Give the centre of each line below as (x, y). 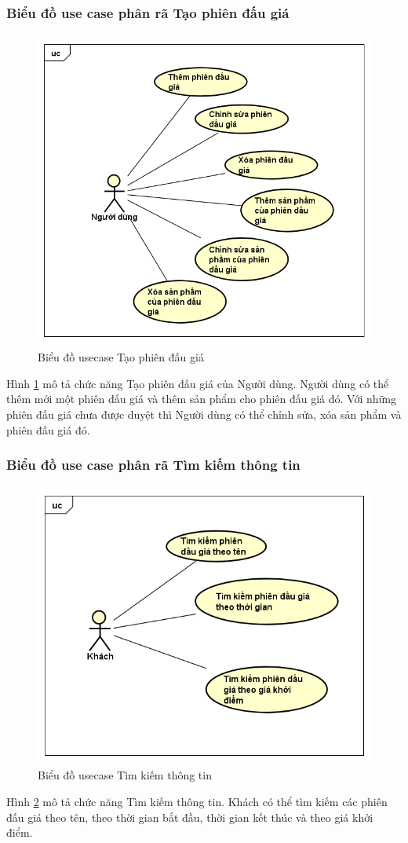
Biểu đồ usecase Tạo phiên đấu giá (121, 357)
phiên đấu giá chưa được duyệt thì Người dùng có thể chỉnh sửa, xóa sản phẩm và (204, 414)
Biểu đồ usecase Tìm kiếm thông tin (125, 775)
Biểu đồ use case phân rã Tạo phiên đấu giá (148, 12)
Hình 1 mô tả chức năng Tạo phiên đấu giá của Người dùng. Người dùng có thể (198, 383)
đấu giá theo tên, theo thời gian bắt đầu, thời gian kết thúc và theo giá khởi (190, 817)
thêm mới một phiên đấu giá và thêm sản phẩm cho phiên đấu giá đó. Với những (202, 399)
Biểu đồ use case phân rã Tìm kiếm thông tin (153, 465)
